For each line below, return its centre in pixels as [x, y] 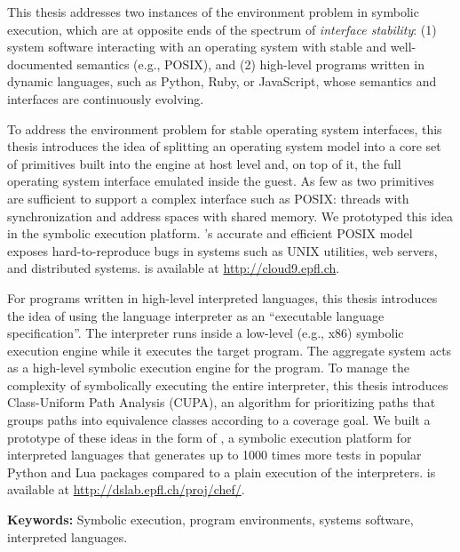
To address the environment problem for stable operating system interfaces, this [225, 128]
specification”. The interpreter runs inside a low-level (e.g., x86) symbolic [206, 333]
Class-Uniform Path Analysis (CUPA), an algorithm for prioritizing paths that [222, 402]
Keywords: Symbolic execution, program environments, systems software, [210, 520]
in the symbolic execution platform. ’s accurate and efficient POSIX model [210, 233]
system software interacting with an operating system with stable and [197, 47]
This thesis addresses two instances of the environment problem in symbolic [213, 12]
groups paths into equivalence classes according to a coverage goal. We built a [219, 420]
